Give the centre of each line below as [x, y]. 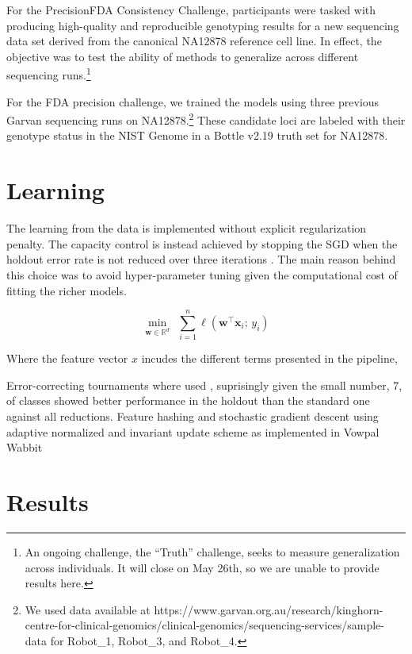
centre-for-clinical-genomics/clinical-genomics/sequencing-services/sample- [204, 625]
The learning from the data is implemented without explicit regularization [187, 228]
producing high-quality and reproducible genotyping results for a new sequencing [203, 25]
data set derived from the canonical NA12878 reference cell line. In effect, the [194, 41]
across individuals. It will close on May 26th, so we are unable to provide [202, 567]
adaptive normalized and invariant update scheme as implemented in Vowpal [193, 431]
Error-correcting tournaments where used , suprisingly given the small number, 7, [204, 385]
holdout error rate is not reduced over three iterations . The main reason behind [201, 259]
